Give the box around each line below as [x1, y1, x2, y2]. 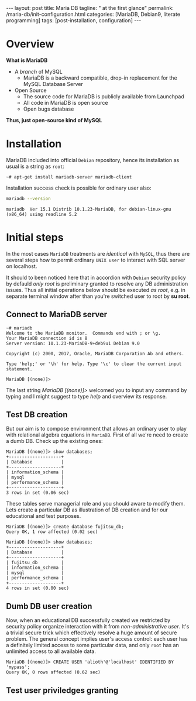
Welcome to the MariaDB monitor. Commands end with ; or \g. [6, 330, 161, 336]
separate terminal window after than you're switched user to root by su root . [6, 293, 190, 300]
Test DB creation [6, 410, 68, 420]
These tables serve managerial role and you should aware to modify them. [6, 500, 185, 507]
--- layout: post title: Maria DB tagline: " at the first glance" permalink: [6, 5, 174, 11]
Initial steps [6, 231, 64, 244]
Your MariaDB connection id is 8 [6, 335, 88, 341]
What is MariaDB [6, 57, 48, 64]
